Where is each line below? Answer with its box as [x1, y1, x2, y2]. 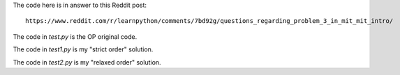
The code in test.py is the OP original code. [13, 32, 138, 41]
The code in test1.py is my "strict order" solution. [13, 45, 154, 53]
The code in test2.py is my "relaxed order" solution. [13, 58, 161, 66]
